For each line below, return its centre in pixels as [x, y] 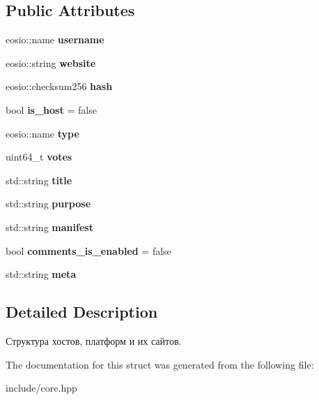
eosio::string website [51, 62]
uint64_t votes [39, 157]
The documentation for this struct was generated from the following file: [160, 364]
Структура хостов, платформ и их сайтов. [94, 340]
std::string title [39, 180]
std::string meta [41, 274]
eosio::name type [42, 133]
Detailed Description [82, 312]
